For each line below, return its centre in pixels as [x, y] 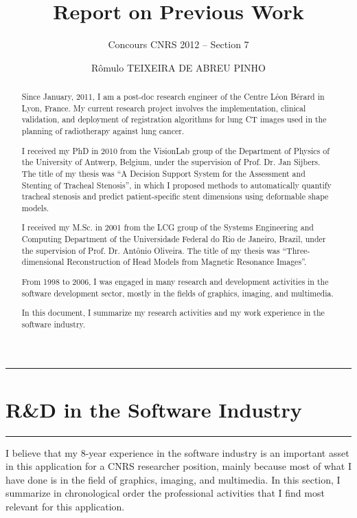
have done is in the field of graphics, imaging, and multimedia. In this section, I [173, 479]
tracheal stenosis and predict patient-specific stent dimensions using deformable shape [175, 196]
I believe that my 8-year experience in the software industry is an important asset [177, 452]
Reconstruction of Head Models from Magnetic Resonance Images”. [187, 262]
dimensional [43, 262]
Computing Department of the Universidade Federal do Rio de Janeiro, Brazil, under [174, 239]
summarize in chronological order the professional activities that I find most [165, 493]
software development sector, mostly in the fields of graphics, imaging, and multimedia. [177, 293]
